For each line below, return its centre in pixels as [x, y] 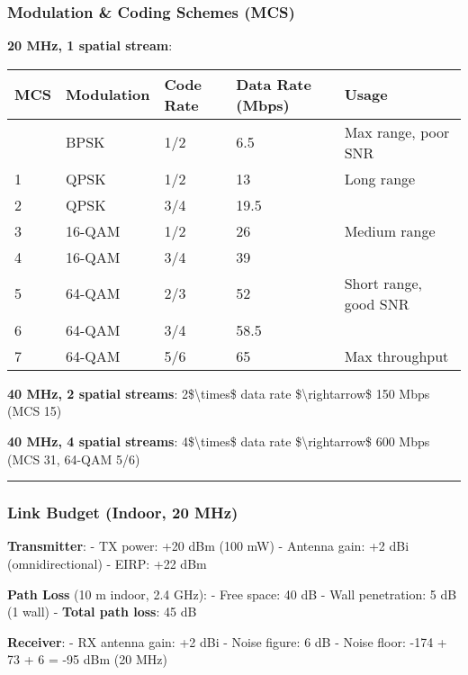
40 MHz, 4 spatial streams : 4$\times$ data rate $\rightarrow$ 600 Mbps [219, 441]
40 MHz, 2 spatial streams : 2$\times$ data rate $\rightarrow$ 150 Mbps [219, 393]
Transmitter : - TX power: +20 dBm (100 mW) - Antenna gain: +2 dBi [208, 546]
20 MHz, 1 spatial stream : [90, 45]
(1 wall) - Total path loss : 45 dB [102, 612]
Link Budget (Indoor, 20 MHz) [123, 513]
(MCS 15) [35, 411]
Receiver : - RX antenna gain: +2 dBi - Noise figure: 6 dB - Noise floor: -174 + [227, 641]
